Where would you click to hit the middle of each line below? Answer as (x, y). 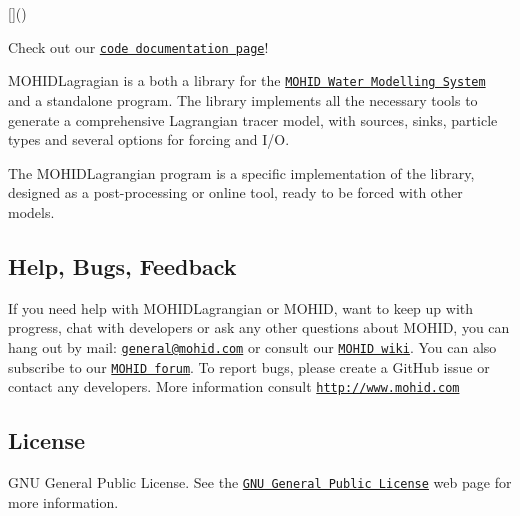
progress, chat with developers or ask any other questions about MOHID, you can (259, 327)
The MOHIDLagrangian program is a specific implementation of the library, (241, 172)
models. (31, 211)
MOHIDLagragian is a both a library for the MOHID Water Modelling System (247, 80)
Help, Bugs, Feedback (122, 265)
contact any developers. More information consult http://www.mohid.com (234, 386)
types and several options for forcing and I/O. (149, 139)
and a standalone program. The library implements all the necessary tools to (243, 99)
